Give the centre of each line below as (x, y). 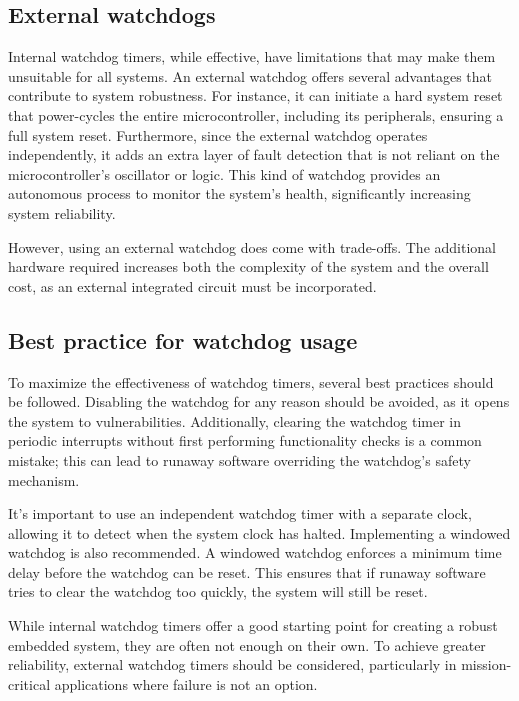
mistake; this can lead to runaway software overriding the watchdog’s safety (239, 459)
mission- (486, 664)
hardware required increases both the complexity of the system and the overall (248, 266)
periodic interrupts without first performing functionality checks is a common (245, 440)
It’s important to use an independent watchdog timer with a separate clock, (240, 513)
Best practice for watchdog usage (183, 339)
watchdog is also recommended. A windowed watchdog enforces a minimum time (255, 552)
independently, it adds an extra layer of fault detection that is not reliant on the (254, 154)
